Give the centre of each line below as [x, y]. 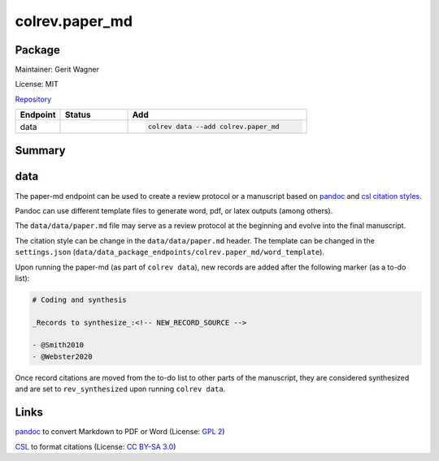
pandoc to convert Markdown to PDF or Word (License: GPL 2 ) [120, 432]
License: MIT [37, 84]
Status [78, 115]
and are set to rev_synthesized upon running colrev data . [120, 389]
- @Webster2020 [62, 356]
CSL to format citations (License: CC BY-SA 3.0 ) [96, 446]
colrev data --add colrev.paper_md [213, 127]
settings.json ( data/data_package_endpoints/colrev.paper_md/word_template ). [170, 252]
